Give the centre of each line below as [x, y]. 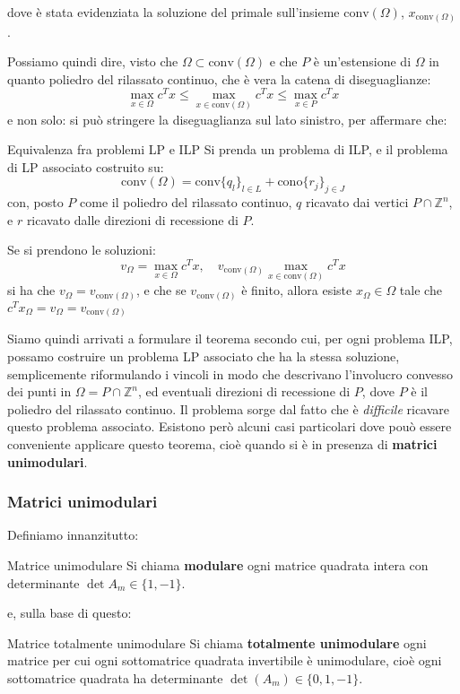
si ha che [31, 290]
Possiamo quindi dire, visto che [93, 61]
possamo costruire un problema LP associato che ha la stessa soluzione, [204, 356]
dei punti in [39, 391]
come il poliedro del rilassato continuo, [186, 202]
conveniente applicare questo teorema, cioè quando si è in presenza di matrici [222, 443]
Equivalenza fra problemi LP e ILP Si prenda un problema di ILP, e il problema [228, 149]
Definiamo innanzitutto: [73, 535]
